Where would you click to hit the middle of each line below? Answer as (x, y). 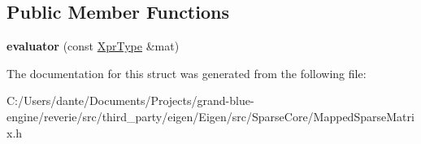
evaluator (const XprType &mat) (93, 46)
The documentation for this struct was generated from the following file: (187, 73)
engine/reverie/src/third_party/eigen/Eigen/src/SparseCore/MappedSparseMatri (210, 116)
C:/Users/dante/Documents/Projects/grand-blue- (130, 100)
